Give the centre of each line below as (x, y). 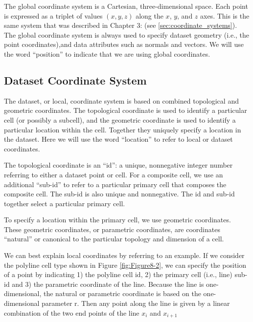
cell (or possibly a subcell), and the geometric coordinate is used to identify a (120, 119)
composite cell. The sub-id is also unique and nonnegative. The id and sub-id (119, 194)
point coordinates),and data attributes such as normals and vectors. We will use (124, 44)
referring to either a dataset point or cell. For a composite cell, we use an (114, 174)
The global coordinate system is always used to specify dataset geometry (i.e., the (127, 34)
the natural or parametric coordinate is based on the (122, 293)
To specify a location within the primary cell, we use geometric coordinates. (117, 220)
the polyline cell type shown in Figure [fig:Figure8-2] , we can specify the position (125, 265)
